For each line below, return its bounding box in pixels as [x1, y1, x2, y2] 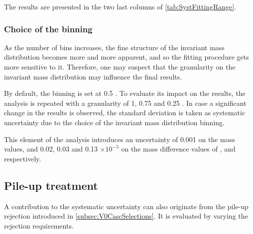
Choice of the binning [4, 22, 93, 35]
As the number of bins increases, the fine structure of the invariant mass [4, 42, 225, 52]
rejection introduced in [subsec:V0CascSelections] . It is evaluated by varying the [4, 211, 248, 221]
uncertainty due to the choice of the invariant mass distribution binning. [4, 117, 225, 127]
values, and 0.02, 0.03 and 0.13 [4, 144, 98, 154]
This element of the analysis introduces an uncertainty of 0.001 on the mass [4, 134, 235, 144]
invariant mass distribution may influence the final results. [4, 71, 182, 81]
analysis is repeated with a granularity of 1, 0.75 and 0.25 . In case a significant [4, 97, 247, 108]
